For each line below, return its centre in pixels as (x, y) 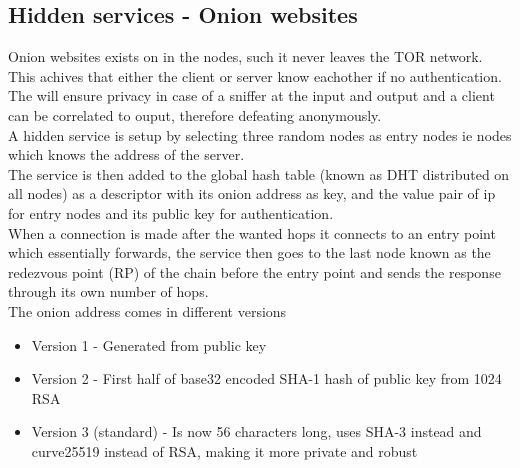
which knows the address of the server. (126, 154)
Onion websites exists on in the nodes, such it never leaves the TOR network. (245, 56)
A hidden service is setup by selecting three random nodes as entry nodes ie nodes (260, 134)
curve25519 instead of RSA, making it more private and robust (224, 450)
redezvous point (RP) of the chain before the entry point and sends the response (254, 271)
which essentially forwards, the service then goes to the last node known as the (249, 252)
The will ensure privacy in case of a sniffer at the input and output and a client (251, 95)
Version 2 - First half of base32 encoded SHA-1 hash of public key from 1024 (266, 378)
